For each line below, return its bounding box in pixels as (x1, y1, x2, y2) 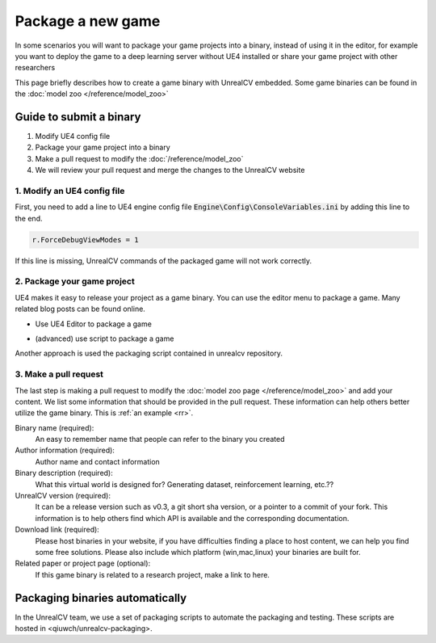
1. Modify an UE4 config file (15, 185, 125, 196)
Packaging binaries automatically (15, 590, 187, 605)
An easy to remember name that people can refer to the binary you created (35, 435, 286, 444)
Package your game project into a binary (35, 142, 171, 153)
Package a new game (15, 12, 161, 30)
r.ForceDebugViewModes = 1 (31, 235, 139, 244)
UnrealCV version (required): (15, 491, 111, 501)
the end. (15, 213, 43, 223)
